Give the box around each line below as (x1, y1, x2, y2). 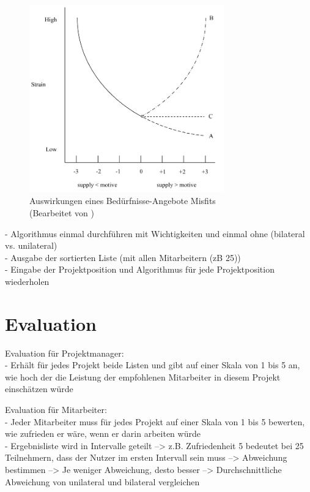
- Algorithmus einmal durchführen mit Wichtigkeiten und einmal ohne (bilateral (5, 227, 305, 240)
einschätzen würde (5, 382, 73, 395)
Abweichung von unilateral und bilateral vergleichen (5, 475, 200, 488)
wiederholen (5, 274, 50, 287)
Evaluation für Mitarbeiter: (5, 403, 107, 415)
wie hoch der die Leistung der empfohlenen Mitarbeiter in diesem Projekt (5, 370, 281, 383)
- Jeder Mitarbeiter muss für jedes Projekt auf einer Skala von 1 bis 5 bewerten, (5, 415, 305, 428)
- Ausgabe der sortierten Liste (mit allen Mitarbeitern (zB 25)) (5, 251, 241, 263)
